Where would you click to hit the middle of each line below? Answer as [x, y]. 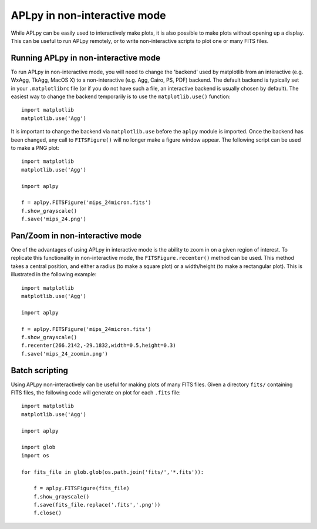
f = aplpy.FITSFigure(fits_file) [82, 488]
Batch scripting [40, 370]
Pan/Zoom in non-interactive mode [76, 235]
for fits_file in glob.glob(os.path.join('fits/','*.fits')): [113, 472]
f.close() [47, 513]
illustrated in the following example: [54, 274]
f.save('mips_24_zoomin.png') [65, 354]
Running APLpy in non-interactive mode [86, 58]
